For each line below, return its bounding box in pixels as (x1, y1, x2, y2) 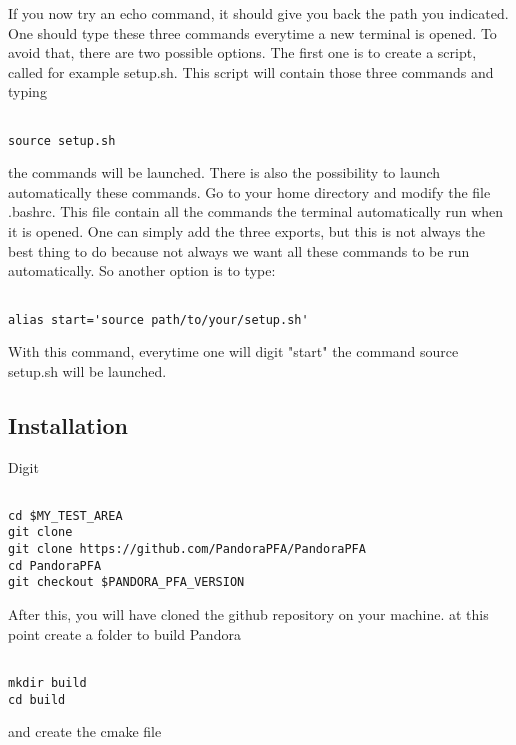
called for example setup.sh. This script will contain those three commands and (8, 61, 494, 82)
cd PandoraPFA (8, 558, 102, 573)
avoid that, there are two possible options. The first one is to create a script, (8, 42, 477, 63)
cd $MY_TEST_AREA (8, 508, 123, 523)
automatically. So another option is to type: (8, 260, 276, 281)
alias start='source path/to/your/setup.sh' (8, 312, 309, 327)
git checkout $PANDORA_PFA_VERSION (8, 575, 245, 590)
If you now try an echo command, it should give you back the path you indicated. (8, 3, 509, 23)
